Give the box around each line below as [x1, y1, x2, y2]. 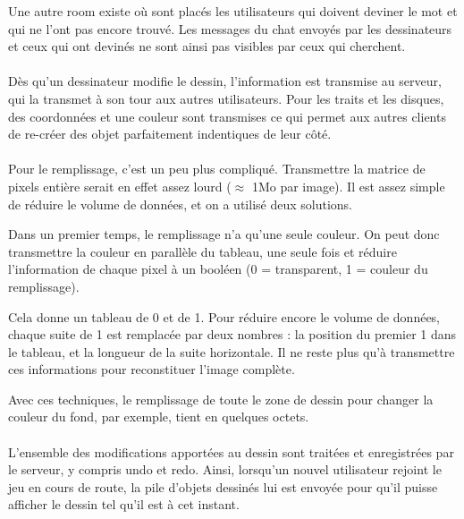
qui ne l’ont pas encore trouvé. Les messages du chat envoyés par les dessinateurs [8, 19, 452, 38]
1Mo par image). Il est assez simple [251, 176, 445, 195]
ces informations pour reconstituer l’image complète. [8, 360, 295, 379]
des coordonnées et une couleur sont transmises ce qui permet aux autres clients [8, 106, 446, 125]
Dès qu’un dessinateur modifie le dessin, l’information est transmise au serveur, [8, 72, 442, 90]
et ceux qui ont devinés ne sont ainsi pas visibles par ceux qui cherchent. [8, 37, 406, 55]
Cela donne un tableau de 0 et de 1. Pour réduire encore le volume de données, [8, 307, 441, 326]
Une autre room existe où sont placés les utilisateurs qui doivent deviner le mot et [8, 2, 458, 20]
